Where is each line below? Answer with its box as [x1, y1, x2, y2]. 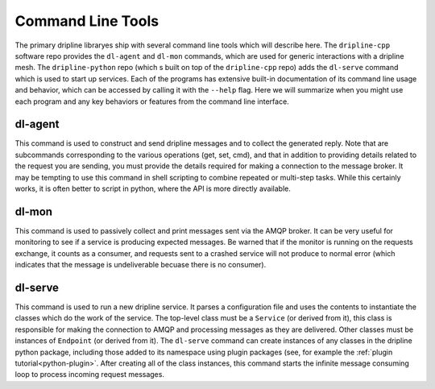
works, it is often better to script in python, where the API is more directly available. [14, 184, 292, 193]
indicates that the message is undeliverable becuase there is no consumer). [14, 260, 267, 270]
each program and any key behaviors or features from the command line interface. [14, 97, 289, 106]
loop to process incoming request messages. [14, 370, 165, 379]
